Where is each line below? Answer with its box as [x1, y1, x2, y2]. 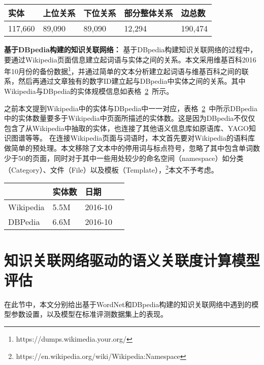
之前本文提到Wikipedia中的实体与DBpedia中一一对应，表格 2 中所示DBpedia [4, 103, 257, 113]
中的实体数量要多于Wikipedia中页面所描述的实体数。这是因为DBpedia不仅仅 [4, 113, 255, 123]
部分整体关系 [124, 7, 173, 19]
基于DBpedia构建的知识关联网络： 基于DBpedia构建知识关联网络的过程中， [4, 44, 257, 54]
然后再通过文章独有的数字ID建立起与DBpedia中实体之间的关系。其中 [18, 76, 246, 86]
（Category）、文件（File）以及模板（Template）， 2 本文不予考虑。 [4, 163, 218, 175]
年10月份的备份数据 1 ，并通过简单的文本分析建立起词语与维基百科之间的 [4, 64, 242, 76]
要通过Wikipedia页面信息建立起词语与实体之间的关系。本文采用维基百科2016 [4, 54, 256, 64]
